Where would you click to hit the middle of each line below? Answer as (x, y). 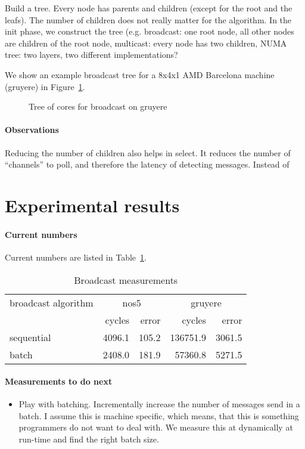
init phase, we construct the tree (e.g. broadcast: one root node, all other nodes (150, 31)
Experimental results (92, 205)
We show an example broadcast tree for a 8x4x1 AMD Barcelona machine (140, 74)
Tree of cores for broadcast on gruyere (98, 106)
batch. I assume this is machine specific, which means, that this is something (159, 415)
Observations (32, 130)
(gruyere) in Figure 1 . (45, 86)
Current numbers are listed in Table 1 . (76, 257)
